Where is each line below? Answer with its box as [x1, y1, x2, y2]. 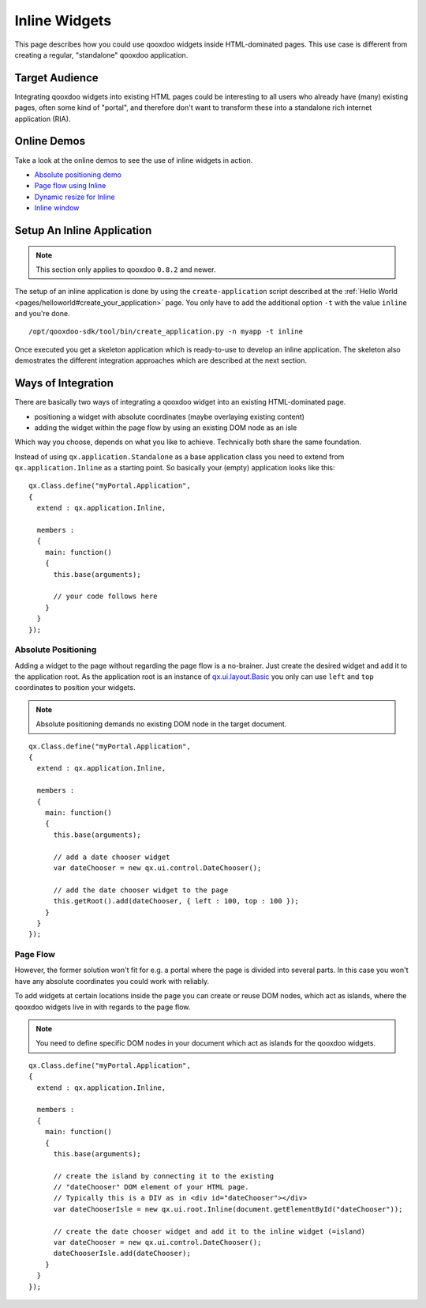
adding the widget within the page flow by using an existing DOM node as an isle [34, 423, 297, 432]
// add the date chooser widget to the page [53, 885, 229, 895]
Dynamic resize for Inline [34, 192, 115, 202]
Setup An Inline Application [14, 224, 152, 237]
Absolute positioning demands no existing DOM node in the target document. [35, 719, 287, 729]
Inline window [34, 203, 80, 213]
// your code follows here [53, 592, 158, 601]
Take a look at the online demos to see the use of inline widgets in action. [14, 155, 253, 165]
